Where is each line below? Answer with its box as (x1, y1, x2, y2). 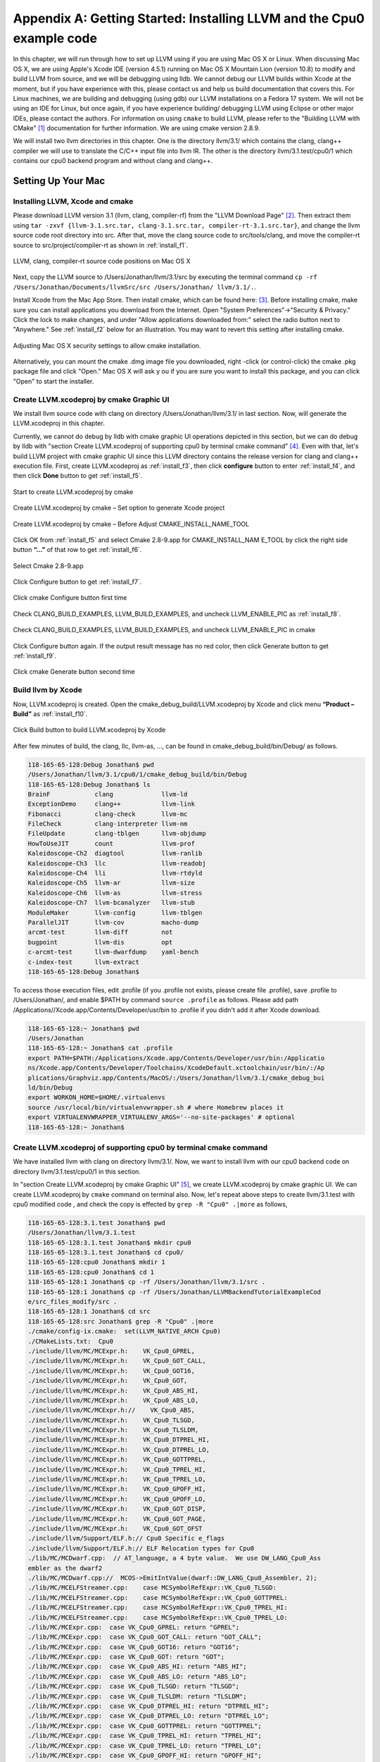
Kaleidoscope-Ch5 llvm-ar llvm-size (27, 879, 195, 887)
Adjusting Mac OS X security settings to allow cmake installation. (13, 341, 201, 350)
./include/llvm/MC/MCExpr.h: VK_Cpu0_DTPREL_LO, (27, 1446, 210, 1453)
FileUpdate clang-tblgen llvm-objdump (27, 830, 207, 838)
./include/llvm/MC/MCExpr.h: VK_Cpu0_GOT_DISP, (27, 1505, 207, 1513)
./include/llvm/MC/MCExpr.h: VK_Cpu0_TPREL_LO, (27, 1475, 207, 1484)
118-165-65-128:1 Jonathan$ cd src (27, 1307, 151, 1316)
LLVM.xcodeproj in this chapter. (13, 419, 105, 428)
